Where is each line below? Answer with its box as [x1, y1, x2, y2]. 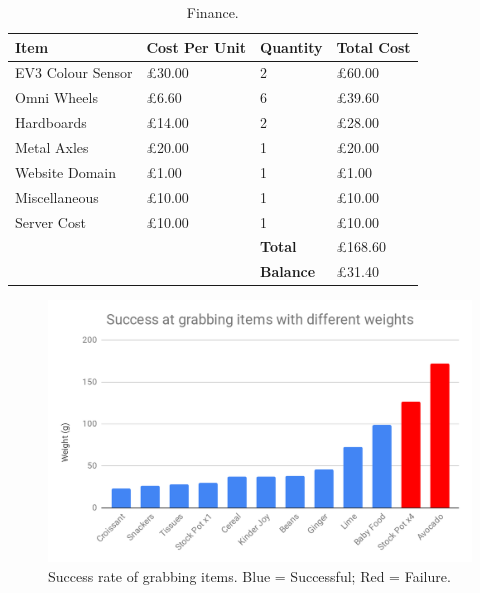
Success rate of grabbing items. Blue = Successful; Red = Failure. [48, 565, 451, 586]
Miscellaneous [15, 186, 99, 207]
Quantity [260, 36, 323, 57]
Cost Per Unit [146, 36, 247, 57]
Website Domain [15, 161, 116, 182]
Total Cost [336, 36, 411, 57]
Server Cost [15, 211, 86, 232]
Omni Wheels [15, 87, 98, 108]
